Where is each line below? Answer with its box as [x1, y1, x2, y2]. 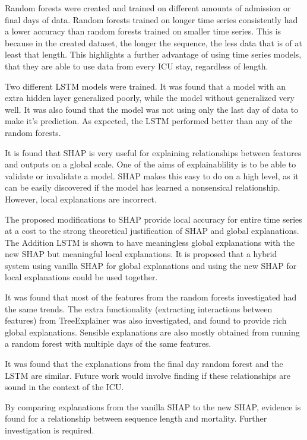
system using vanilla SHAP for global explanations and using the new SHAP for [5, 259, 297, 271]
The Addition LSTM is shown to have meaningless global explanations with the [5, 236, 295, 248]
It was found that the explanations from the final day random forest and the [5, 357, 283, 370]
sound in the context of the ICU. [5, 381, 124, 393]
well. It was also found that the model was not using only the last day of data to [5, 103, 299, 115]
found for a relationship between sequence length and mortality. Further [5, 412, 267, 425]
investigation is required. [5, 424, 94, 436]
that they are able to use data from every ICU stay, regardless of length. [5, 59, 268, 72]
